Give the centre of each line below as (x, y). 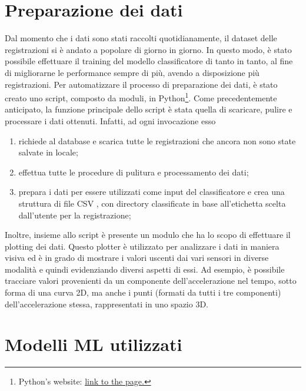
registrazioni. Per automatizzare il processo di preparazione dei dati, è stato (141, 84)
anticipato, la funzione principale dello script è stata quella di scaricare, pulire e (149, 109)
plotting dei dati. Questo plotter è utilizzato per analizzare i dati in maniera (142, 246)
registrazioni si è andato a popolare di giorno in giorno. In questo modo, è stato (148, 49)
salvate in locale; (48, 152)
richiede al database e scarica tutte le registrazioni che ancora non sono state (157, 140)
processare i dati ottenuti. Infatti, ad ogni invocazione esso (110, 120)
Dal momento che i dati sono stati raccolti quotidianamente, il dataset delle (141, 38)
